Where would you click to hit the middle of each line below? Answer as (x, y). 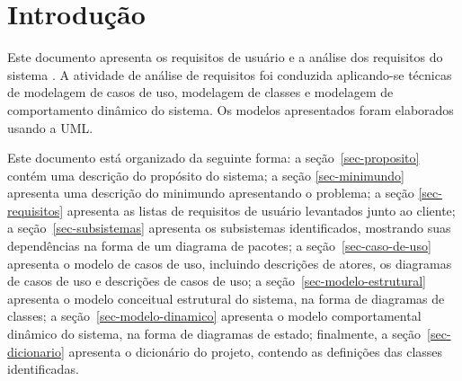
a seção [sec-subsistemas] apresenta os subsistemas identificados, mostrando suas (229, 228)
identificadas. (43, 369)
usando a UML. (50, 127)
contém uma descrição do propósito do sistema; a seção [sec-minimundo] (206, 175)
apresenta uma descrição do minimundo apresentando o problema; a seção (211, 193)
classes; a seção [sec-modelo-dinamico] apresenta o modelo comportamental (214, 316)
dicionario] (36, 351)
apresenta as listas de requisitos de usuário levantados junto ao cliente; (261, 210)
